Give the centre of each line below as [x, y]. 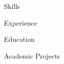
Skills [12, 6]
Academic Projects [32, 55]
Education [19, 39]
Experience [21, 22]
